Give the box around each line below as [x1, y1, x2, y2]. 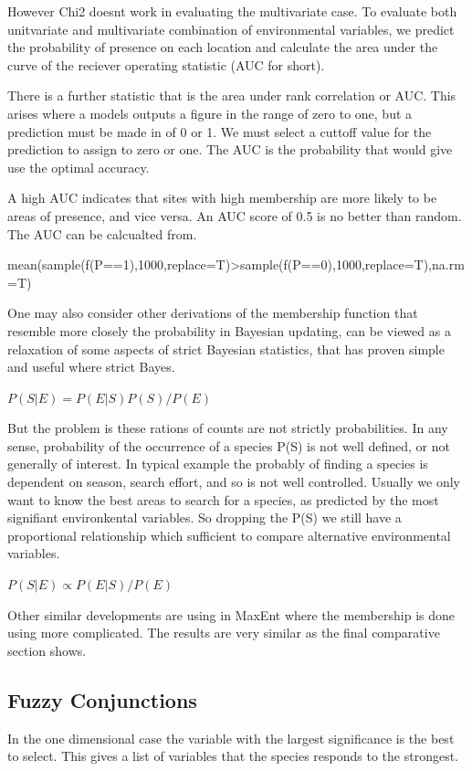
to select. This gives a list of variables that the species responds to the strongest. [7, 746, 459, 766]
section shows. [7, 640, 87, 660]
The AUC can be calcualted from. [7, 224, 197, 243]
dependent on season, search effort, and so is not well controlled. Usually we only [7, 472, 460, 491]
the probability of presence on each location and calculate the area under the [7, 37, 438, 57]
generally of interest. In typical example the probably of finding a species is [7, 454, 428, 473]
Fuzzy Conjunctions [7, 685, 197, 713]
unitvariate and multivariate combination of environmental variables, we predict [7, 19, 455, 38]
